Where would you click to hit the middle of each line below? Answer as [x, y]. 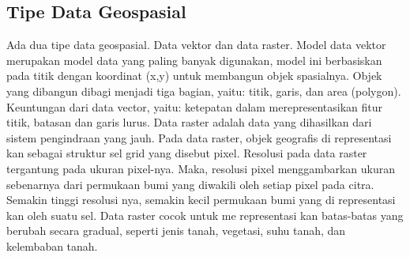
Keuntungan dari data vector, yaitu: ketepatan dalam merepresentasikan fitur [194, 106]
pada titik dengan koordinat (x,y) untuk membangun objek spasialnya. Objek [194, 76]
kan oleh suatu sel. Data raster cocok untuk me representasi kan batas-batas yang [205, 215]
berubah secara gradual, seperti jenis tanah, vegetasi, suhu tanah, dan [176, 231]
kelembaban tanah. [52, 246]
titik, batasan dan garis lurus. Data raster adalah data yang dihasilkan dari [189, 122]
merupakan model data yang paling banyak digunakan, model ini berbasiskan [194, 60]
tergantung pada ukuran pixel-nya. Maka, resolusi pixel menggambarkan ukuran [201, 168]
